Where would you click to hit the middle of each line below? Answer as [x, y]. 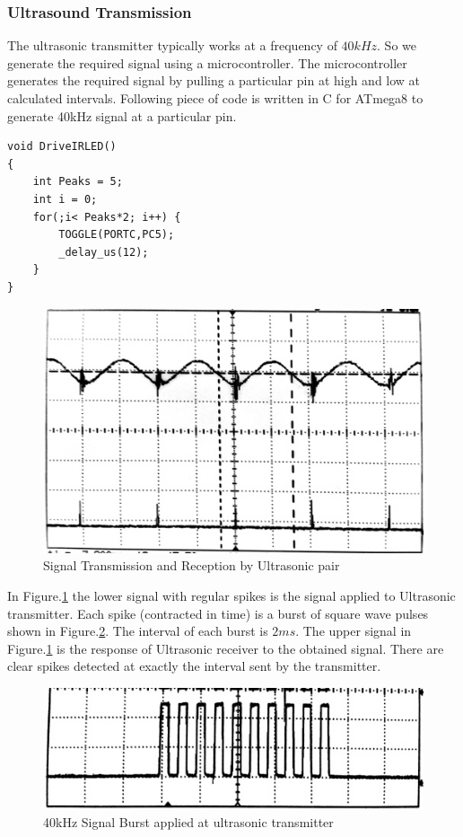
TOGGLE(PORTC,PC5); [117, 235]
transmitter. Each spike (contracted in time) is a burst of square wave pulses [218, 613]
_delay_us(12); [104, 252]
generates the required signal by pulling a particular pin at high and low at [214, 80]
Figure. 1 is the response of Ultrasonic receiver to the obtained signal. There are [226, 648]
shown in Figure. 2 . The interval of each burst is [138, 631]
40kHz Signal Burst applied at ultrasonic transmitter [188, 822]
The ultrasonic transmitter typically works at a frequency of [172, 45]
